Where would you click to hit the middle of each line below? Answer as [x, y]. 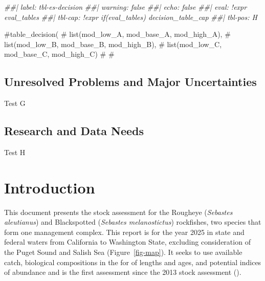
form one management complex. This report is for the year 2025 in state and [124, 232]
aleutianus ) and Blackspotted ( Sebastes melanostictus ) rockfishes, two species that [133, 222]
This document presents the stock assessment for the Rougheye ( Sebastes [118, 212]
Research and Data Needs [74, 131]
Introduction [50, 187]
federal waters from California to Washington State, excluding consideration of [127, 242]
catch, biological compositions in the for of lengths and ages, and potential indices [133, 262]
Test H [15, 152]
